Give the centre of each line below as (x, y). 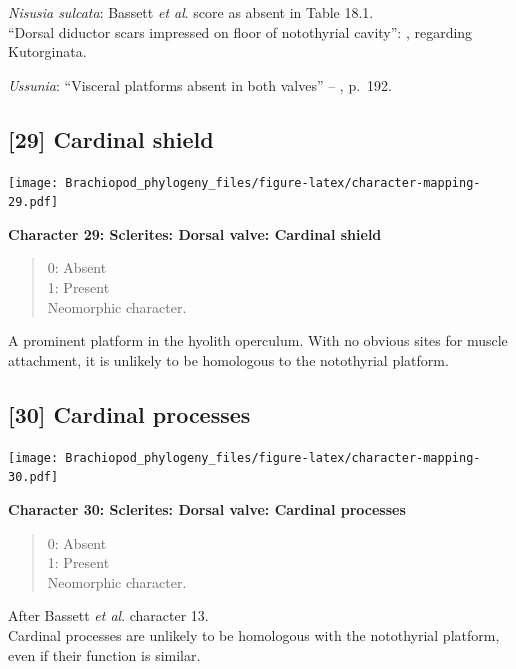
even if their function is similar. (104, 654)
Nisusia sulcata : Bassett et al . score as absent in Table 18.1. (191, 12)
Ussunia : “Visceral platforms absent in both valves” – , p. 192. (200, 84)
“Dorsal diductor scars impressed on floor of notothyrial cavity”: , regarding (240, 31)
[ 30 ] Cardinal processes (129, 413)
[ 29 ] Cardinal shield (111, 138)
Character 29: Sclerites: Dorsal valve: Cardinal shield (195, 233)
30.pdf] (33, 477)
